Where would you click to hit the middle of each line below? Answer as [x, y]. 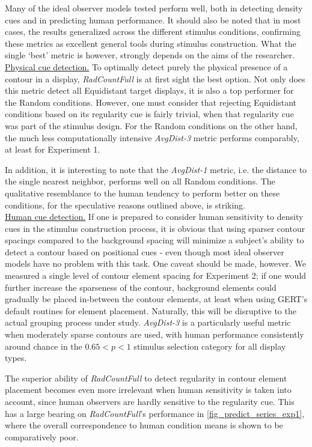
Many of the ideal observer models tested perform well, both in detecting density [154, 8]
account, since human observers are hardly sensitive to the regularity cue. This [150, 401]
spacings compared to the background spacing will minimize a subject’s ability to [154, 240]
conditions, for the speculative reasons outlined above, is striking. [125, 205]
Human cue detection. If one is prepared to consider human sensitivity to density [154, 217]
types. [16, 358]
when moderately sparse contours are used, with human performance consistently [154, 334]
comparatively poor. [42, 436]
